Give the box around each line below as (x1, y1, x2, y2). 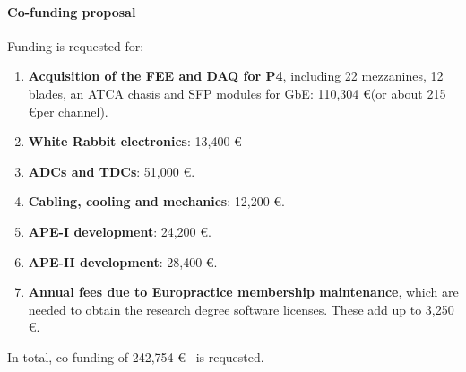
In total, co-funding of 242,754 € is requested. (7, 347, 264, 366)
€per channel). (28, 101, 108, 120)
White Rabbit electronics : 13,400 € (28, 132, 242, 151)
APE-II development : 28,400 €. (28, 252, 218, 271)
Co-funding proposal (7, 2, 136, 21)
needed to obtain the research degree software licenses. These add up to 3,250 (28, 299, 454, 318)
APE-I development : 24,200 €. (28, 221, 211, 240)
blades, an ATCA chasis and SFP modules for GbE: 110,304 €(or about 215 (28, 83, 446, 102)
